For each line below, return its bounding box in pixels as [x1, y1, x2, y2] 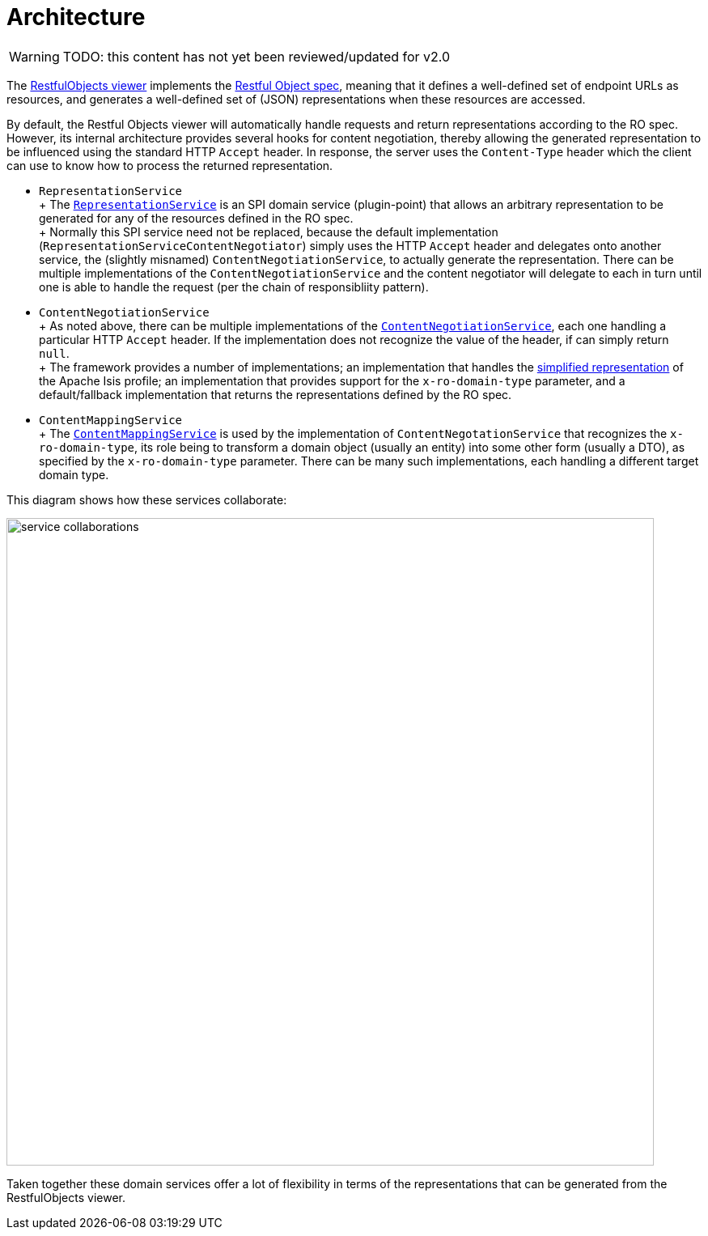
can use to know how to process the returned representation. [6, 158, 333, 172]
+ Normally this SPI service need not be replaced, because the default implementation [39, 224, 498, 239]
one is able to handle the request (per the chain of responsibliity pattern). [39, 279, 429, 294]
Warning [9, 48, 60, 65]
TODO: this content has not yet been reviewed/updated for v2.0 [62, 48, 451, 65]
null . [39, 346, 70, 360]
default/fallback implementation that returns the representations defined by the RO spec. [39, 387, 512, 401]
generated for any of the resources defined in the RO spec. [39, 210, 354, 225]
